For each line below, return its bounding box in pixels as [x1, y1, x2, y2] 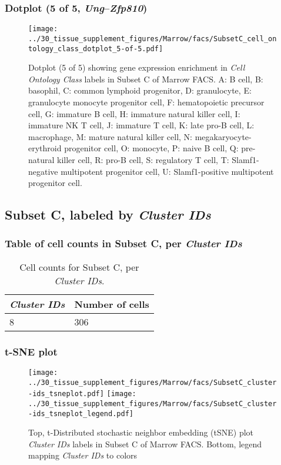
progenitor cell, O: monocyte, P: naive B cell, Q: [64, 142, 239, 154]
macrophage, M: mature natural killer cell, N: [28, 130, 193, 142]
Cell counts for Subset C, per [19, 260, 139, 274]
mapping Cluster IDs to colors [28, 449, 138, 461]
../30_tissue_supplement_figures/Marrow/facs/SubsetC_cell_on [28, 34, 277, 43]
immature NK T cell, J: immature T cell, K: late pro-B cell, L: [28, 119, 255, 131]
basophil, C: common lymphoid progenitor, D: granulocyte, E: [28, 84, 252, 97]
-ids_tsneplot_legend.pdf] [28, 409, 133, 418]
